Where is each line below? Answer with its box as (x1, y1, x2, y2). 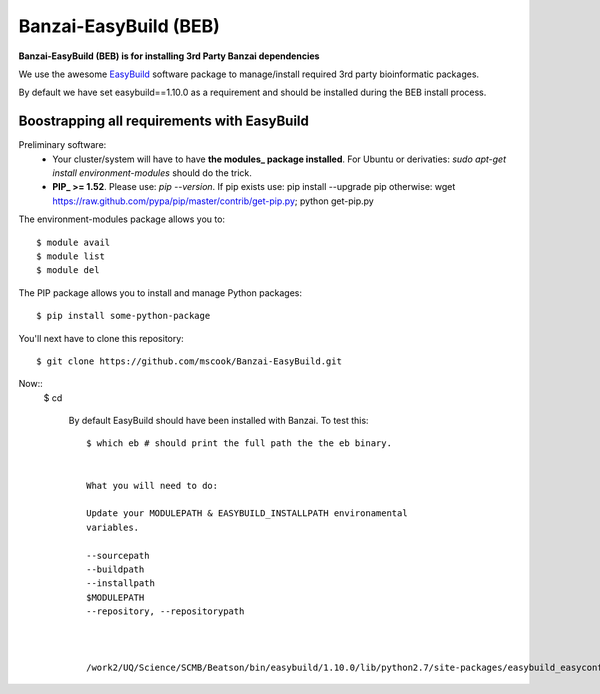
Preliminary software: (18, 139, 107, 151)
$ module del (36, 265, 100, 276)
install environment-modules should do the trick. (52, 167, 252, 179)
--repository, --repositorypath (86, 606, 245, 617)
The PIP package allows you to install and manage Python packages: (18, 286, 302, 299)
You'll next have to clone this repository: (18, 332, 184, 344)
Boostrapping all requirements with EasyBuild (18, 113, 310, 130)
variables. (86, 521, 140, 533)
